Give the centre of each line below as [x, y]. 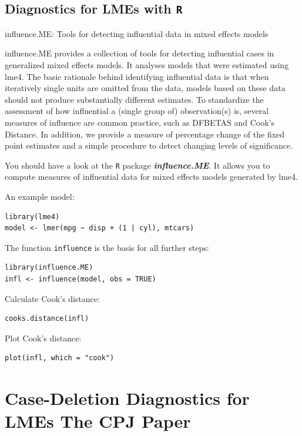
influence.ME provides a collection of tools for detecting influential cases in [140, 53]
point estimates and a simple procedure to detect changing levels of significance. [149, 145]
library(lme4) [32, 217]
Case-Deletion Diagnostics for [127, 398]
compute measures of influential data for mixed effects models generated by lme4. [151, 177]
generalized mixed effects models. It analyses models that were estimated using [147, 64]
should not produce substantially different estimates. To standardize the [134, 99]
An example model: [40, 196]
